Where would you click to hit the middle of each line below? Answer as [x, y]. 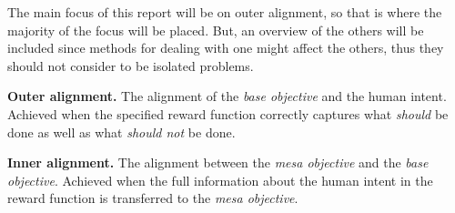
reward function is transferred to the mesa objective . [153, 198]
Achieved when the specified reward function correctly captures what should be [228, 113]
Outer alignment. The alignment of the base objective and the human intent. [227, 96]
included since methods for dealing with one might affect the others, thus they [226, 48]
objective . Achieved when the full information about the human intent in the [220, 180]
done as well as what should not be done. [121, 132]
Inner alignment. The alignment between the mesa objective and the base [218, 162]
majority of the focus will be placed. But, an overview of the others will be [216, 30]
